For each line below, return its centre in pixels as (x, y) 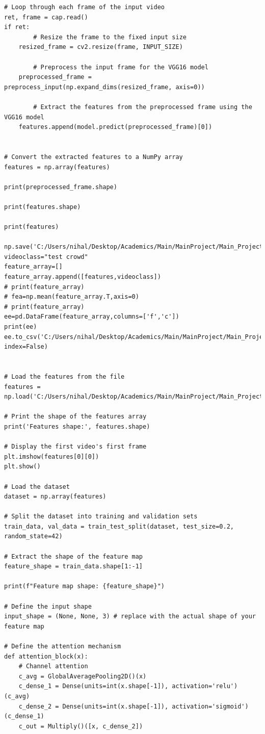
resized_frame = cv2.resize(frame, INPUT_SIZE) (101, 47)
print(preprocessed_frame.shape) (61, 187)
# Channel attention (53, 666)
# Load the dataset (37, 487)
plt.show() (22, 467)
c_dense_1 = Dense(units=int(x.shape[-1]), (94, 686)
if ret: (17, 27)
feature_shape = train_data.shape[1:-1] (74, 567)
